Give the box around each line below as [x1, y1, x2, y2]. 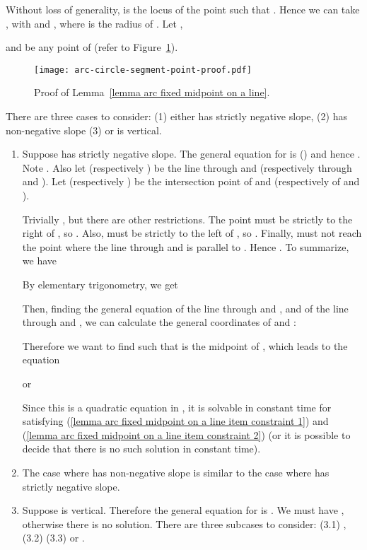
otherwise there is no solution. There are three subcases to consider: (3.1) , [22, 516, 346, 531]
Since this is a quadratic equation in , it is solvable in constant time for [22, 399, 332, 414]
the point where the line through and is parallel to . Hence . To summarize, [22, 239, 349, 254]
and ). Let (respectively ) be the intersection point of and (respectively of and [22, 174, 360, 189]
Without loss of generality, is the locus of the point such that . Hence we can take [6, 2, 360, 16]
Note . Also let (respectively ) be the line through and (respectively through [22, 160, 352, 175]
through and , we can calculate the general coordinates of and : [22, 315, 296, 329]
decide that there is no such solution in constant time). [22, 441, 261, 456]
